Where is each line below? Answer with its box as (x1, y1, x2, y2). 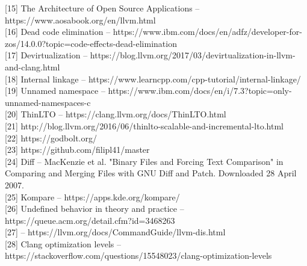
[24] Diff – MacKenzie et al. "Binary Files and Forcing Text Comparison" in (5, 155, 284, 167)
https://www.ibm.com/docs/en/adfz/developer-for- (113, 25, 302, 38)
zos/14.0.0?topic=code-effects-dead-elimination (5, 37, 177, 49)
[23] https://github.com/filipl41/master (5, 143, 150, 156)
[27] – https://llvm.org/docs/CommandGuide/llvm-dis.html (5, 226, 226, 238)
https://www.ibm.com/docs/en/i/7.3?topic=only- (108, 84, 292, 97)
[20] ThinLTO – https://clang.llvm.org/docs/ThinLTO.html (5, 108, 226, 120)
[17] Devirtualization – (5, 49, 88, 61)
